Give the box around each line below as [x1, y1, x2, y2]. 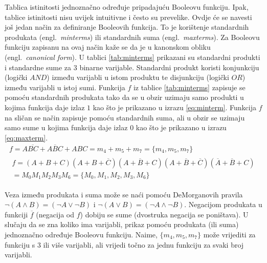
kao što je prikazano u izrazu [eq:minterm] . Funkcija [93, 102, 256, 112]
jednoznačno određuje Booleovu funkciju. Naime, [5, 229, 158, 240]
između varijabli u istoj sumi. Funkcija [5, 82, 125, 92]
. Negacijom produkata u [184, 199, 262, 210]
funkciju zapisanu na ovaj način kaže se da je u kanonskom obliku [5, 42, 211, 52]
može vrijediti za [203, 229, 256, 240]
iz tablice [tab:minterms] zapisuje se [133, 82, 246, 92]
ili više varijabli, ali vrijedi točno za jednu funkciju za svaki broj [43, 239, 244, 250]
